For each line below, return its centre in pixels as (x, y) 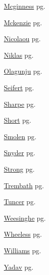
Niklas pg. (19, 55)
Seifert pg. (19, 87)
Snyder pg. (20, 153)
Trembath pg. (24, 185)
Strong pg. (19, 169)
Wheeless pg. (23, 234)
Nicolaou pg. (22, 39)
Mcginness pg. (25, 6)
